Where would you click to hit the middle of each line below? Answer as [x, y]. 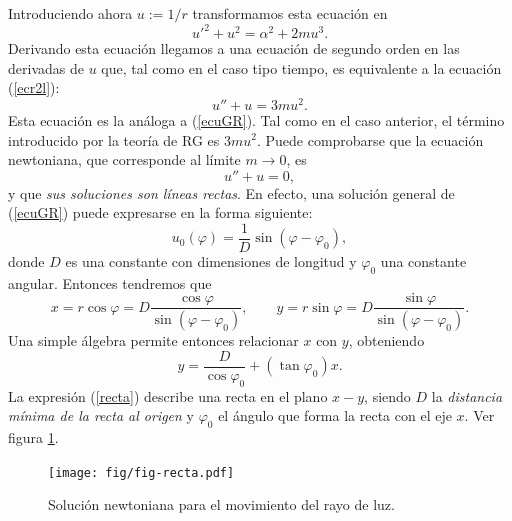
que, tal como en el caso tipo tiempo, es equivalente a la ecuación [301, 67]
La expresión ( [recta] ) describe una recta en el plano [168, 395]
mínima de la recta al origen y [101, 415]
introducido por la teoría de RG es [114, 139]
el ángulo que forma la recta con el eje [335, 415]
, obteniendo [386, 340]
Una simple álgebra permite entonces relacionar [153, 340]
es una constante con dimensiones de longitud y [211, 260]
